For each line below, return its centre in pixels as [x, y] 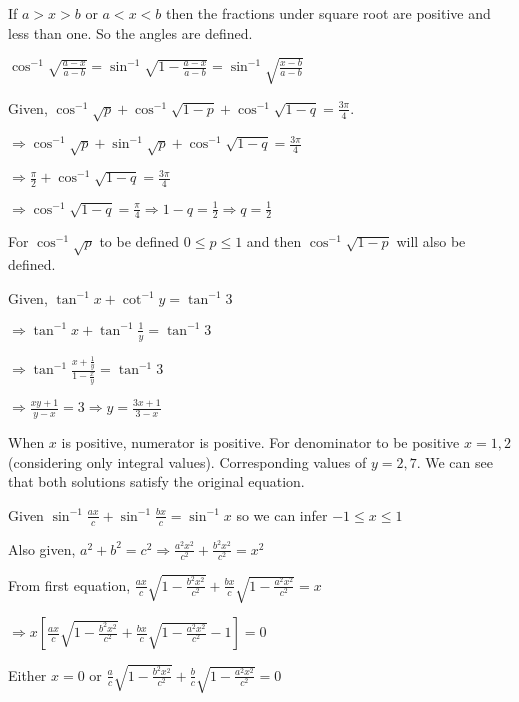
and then [274, 241]
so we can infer [282, 514]
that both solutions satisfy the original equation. [156, 481]
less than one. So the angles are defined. [130, 32]
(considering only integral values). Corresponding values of [187, 461]
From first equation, [69, 584]
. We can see [454, 461]
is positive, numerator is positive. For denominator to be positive [260, 442]
